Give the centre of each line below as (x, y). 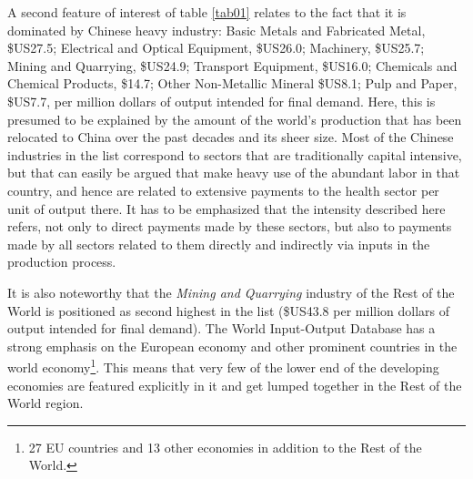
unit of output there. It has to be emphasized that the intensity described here (226, 208)
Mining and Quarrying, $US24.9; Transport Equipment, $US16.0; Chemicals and (232, 65)
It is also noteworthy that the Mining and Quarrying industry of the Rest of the (231, 292)
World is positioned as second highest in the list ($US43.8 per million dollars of (229, 310)
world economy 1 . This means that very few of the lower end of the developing (223, 366)
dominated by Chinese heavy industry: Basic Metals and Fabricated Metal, (216, 30)
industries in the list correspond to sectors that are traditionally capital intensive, (235, 154)
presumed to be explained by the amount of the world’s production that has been (235, 119)
